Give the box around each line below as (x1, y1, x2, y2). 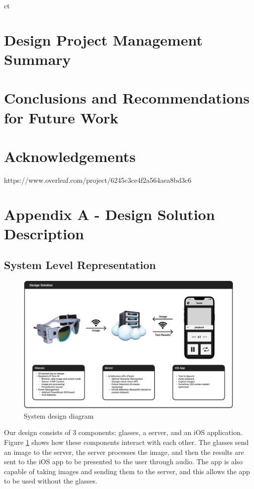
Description (4, 223, 85, 243)
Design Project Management (4, 29, 203, 50)
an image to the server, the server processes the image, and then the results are (4, 446, 244, 457)
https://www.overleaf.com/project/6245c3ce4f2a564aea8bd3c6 (4, 174, 192, 185)
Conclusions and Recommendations (4, 88, 250, 108)
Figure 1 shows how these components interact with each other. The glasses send (4, 436, 249, 447)
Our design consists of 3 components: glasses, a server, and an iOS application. (4, 427, 243, 437)
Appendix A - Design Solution (4, 204, 215, 224)
